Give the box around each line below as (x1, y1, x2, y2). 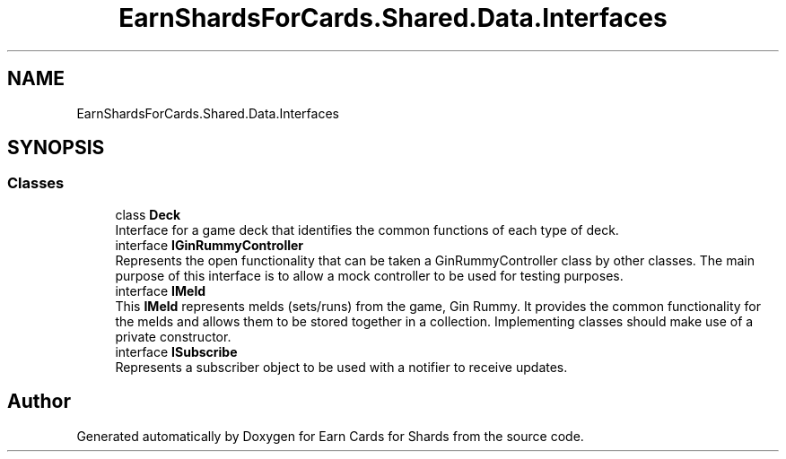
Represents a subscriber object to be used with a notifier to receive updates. (115, 359, 568, 375)
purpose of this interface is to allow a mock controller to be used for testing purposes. (115, 267, 624, 283)
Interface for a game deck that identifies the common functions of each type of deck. (115, 221, 619, 238)
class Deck (115, 206, 181, 222)
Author (7, 390, 71, 413)
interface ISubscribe (115, 343, 238, 359)
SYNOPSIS (7, 136, 105, 160)
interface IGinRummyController (115, 237, 304, 253)
